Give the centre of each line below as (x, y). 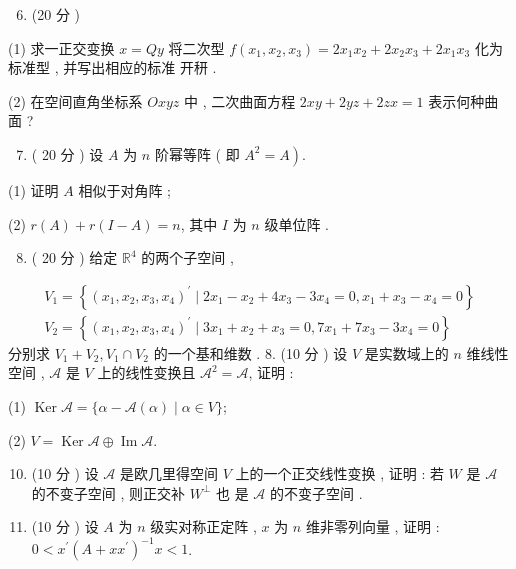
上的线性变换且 (146, 372)
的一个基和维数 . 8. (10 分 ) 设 (250, 352)
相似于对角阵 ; (124, 189)
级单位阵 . (296, 223)
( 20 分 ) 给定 (74, 257)
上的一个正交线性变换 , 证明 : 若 (339, 473)
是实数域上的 (406, 352)
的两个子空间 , (187, 257)
